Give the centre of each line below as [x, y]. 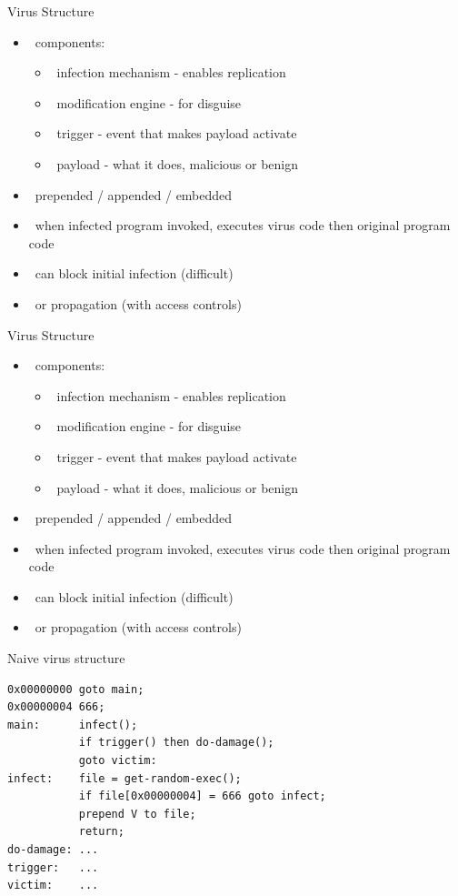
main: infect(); [73, 725]
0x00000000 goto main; [76, 689]
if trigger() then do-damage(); [176, 743]
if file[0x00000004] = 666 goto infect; [202, 796]
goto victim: [118, 761]
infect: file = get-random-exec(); [124, 778]
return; [101, 832]
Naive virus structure [66, 658]
